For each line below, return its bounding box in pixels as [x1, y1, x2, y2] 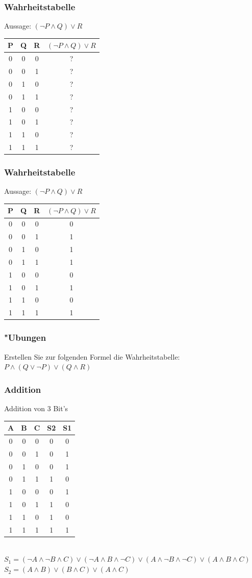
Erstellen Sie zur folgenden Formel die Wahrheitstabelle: [4, 351, 180, 362]
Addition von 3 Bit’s [4, 403, 68, 413]
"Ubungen [4, 331, 46, 344]
